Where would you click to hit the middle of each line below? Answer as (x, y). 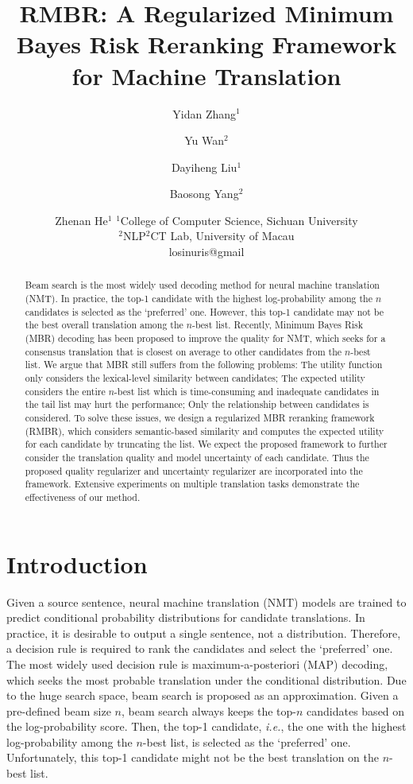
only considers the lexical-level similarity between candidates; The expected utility (195, 378)
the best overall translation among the (104, 325)
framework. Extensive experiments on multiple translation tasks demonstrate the (192, 484)
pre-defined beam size (59, 710)
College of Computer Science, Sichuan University (239, 220)
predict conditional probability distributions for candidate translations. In (186, 617)
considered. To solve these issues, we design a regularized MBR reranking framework (200, 418)
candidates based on (356, 710)
